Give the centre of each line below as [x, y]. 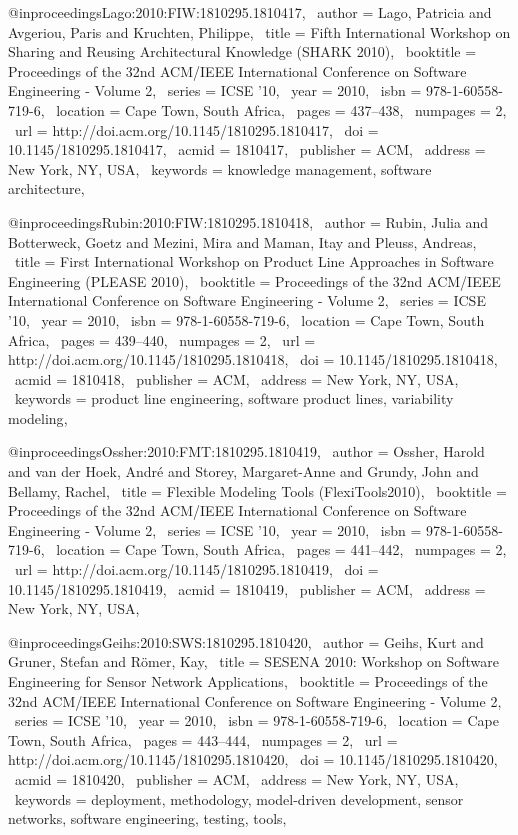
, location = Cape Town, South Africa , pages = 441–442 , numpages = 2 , [273, 549]
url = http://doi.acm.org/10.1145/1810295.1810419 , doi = [196, 569]
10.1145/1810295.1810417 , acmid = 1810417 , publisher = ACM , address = [247, 149]
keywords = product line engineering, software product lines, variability [234, 398]
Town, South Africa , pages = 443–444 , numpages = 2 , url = [203, 739]
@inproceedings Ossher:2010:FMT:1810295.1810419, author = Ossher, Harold [246, 451]
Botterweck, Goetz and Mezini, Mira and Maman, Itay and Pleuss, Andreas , [242, 241]
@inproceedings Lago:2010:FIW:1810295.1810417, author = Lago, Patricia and [250, 12]
